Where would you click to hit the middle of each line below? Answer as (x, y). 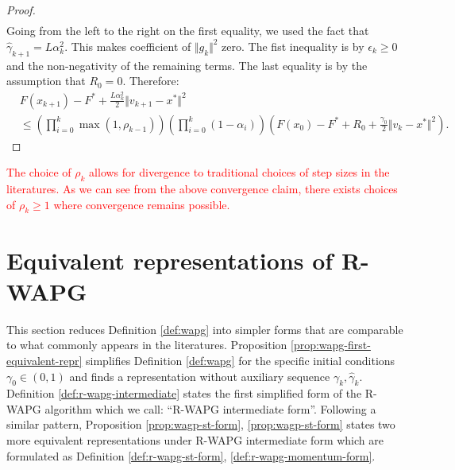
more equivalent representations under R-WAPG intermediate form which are (195, 440)
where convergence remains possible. (142, 204)
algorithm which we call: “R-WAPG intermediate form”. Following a (210, 408)
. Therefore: (151, 81)
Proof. (21, 10)
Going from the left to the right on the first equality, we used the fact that (188, 31)
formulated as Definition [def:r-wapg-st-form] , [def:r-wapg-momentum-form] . (191, 455)
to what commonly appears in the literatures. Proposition (147, 345)
